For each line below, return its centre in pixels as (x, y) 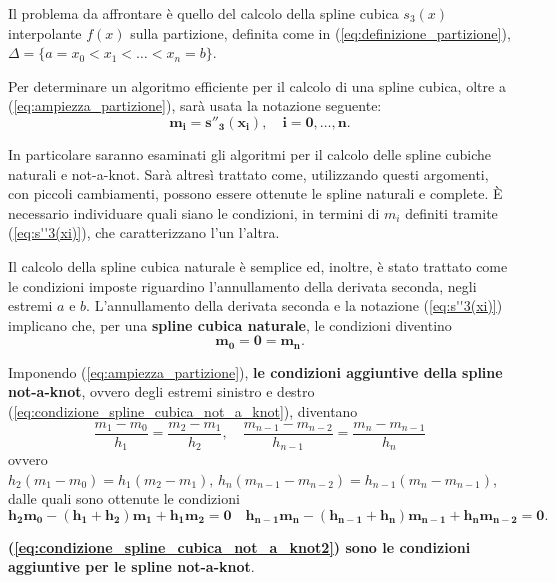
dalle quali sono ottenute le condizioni (124, 498)
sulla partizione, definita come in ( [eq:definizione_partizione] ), (320, 32)
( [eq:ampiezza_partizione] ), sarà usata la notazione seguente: (195, 105)
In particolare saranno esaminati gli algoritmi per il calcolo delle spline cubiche (250, 153)
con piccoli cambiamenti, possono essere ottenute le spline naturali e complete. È (255, 193)
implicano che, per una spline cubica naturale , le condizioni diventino (230, 324)
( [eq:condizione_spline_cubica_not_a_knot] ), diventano (183, 410)
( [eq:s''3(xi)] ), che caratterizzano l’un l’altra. (144, 232)
